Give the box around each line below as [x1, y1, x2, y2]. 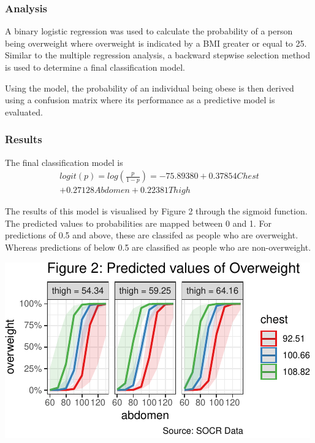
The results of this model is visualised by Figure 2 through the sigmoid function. [5, 205, 308, 218]
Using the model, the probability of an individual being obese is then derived [5, 81, 294, 94]
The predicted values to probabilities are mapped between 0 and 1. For [5, 216, 271, 229]
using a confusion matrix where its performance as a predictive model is [5, 93, 275, 106]
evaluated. [5, 105, 43, 118]
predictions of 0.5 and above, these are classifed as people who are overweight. [5, 229, 298, 241]
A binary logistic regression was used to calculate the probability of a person [5, 25, 293, 37]
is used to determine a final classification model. [5, 61, 185, 73]
